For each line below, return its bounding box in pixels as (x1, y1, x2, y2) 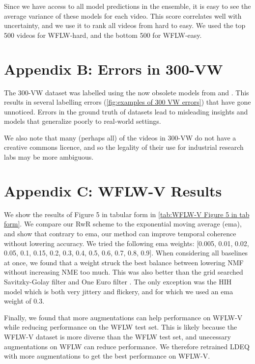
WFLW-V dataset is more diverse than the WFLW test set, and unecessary (4, 331, 231, 341)
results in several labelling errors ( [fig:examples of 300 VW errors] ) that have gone (4, 97, 251, 107)
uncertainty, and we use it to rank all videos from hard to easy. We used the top (4, 20, 246, 30)
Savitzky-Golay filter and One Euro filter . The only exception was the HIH (4, 276, 232, 286)
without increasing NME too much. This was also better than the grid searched (4, 267, 243, 277)
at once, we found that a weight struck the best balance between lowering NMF (4, 257, 244, 267)
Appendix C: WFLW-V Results (4, 180, 222, 200)
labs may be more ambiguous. (4, 152, 94, 162)
